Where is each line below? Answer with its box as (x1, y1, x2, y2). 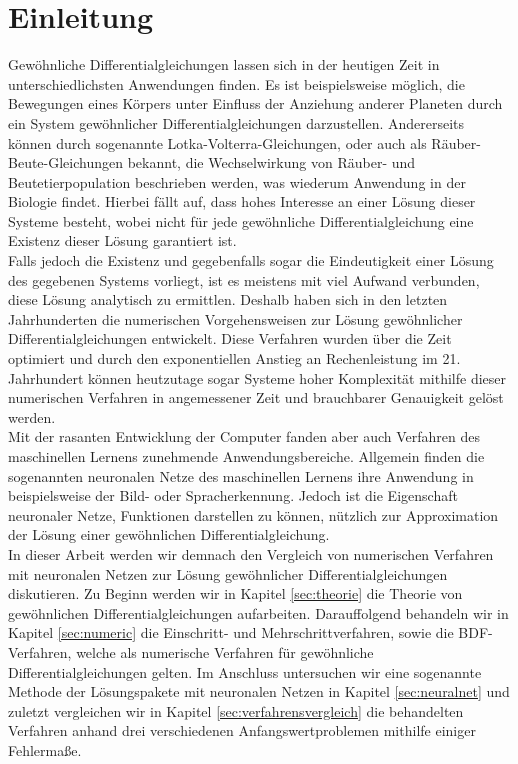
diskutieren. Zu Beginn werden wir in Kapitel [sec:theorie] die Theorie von (8, 583, 463, 604)
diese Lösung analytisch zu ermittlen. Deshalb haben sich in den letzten (8, 289, 448, 310)
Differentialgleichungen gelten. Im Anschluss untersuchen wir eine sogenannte (8, 661, 482, 682)
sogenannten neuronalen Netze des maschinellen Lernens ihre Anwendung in (8, 465, 474, 486)
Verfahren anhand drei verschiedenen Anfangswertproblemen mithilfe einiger (8, 720, 476, 741)
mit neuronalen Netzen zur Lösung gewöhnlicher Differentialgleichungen (8, 563, 448, 584)
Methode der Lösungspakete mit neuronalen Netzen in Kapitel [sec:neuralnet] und (8, 681, 510, 702)
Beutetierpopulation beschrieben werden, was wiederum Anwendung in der (8, 171, 466, 192)
